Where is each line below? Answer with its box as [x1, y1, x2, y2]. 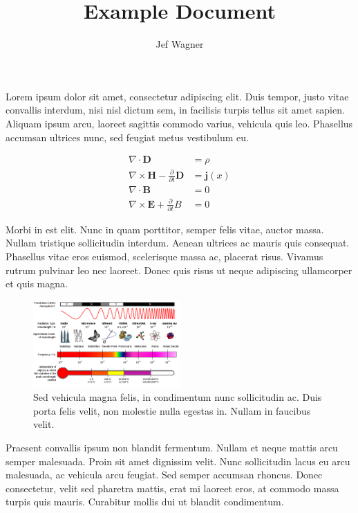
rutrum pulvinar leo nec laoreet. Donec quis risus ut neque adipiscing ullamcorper [6, 262, 352, 277]
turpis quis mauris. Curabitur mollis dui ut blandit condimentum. [6, 494, 284, 509]
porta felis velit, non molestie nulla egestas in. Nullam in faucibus [33, 403, 311, 417]
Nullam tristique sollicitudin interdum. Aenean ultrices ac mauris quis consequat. [6, 235, 350, 250]
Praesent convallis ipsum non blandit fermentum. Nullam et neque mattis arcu [6, 440, 338, 454]
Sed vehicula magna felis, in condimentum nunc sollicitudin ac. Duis [33, 390, 322, 404]
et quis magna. [6, 276, 68, 291]
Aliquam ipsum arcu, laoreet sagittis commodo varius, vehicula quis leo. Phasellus [6, 116, 353, 130]
